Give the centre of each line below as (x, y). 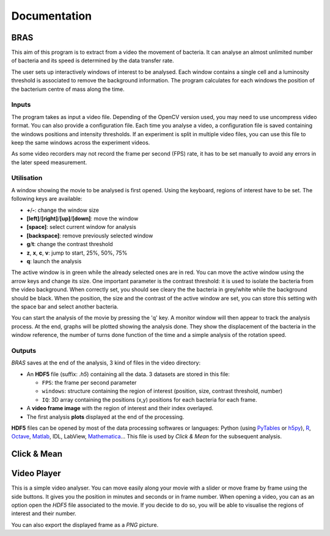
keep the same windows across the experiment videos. (81, 142)
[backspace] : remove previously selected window (90, 236)
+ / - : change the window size (63, 210)
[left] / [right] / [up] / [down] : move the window (82, 219)
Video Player (36, 473)
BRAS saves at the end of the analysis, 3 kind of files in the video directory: (106, 363)
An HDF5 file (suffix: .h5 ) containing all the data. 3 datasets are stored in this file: (128, 374)
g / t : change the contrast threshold (70, 244)
